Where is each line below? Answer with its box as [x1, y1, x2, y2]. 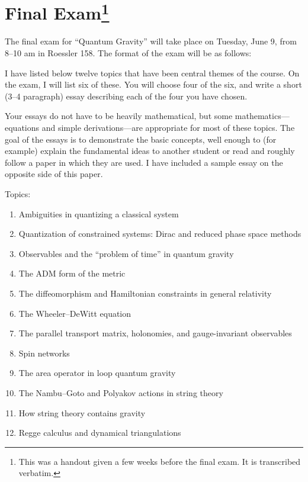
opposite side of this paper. [5, 168, 103, 180]
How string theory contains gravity [18, 406, 146, 419]
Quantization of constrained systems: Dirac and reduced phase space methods [18, 227, 301, 240]
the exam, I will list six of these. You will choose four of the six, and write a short [5, 78, 302, 91]
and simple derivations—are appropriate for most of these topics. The [41, 121, 295, 134]
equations [5, 121, 40, 134]
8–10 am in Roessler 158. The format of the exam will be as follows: [5, 47, 252, 59]
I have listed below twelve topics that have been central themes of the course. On [5, 66, 300, 79]
